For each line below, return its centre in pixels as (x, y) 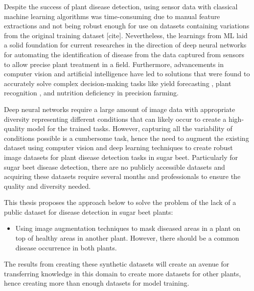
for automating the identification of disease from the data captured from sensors (124, 54)
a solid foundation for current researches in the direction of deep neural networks (125, 45)
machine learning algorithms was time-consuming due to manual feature (112, 16)
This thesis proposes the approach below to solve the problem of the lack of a (120, 202)
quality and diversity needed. (47, 186)
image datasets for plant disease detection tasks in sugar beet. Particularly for (121, 157)
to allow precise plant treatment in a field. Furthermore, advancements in (114, 64)
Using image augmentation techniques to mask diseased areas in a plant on (128, 228)
